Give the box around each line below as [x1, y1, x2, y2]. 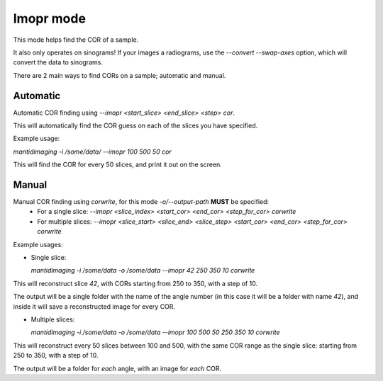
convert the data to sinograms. [13, 58, 103, 67]
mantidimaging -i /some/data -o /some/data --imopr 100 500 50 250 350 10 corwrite [30, 328, 280, 336]
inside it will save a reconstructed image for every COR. [13, 302, 176, 311]
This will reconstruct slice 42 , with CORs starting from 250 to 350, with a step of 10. [13, 279, 258, 288]
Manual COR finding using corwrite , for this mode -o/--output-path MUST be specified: [13, 198, 270, 206]
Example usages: [13, 240, 63, 249]
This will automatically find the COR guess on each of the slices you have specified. [13, 121, 258, 130]
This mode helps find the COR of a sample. [13, 35, 139, 44]
